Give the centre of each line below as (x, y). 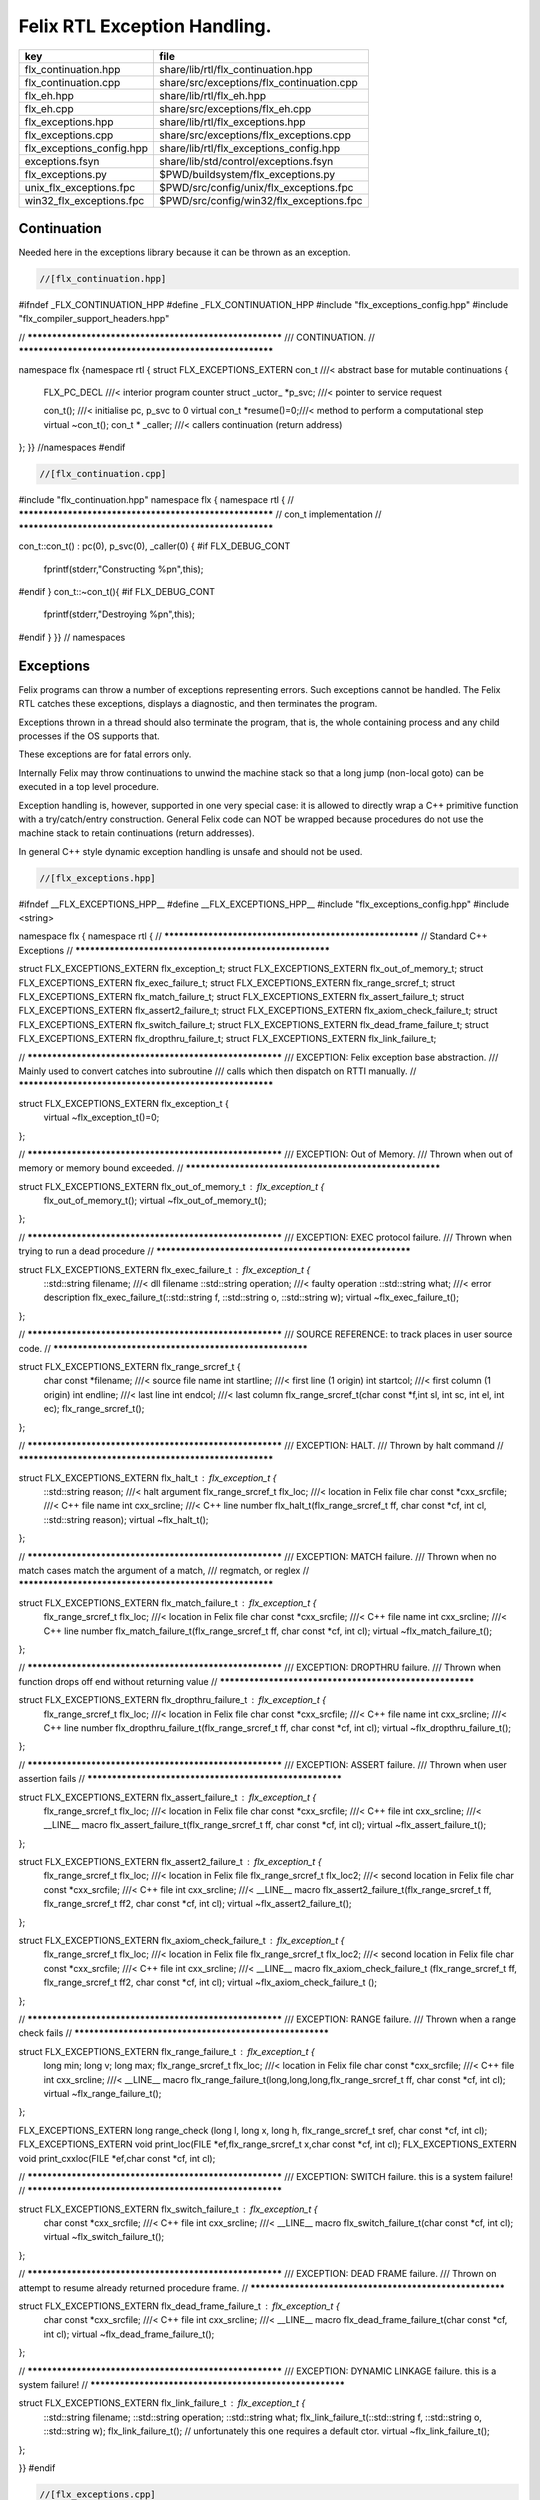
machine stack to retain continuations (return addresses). (136, 833)
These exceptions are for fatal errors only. (105, 754)
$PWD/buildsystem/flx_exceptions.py (247, 174)
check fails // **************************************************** (174, 2033)
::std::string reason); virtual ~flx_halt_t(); (126, 1519)
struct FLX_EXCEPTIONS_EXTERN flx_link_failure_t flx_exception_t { (162, 2403)
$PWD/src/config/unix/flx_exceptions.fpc (256, 187)
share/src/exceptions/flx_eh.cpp (235, 108)
